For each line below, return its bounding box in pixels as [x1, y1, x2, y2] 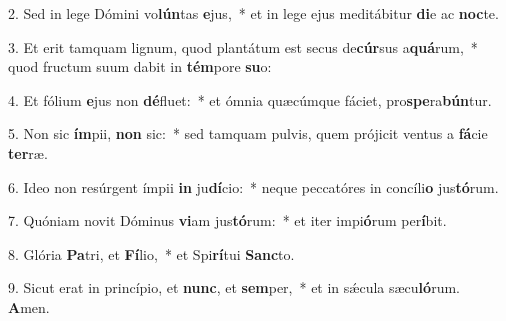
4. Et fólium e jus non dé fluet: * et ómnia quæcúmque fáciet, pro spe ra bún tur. [8, 89, 492, 110]
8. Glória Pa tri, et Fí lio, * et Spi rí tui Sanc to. [8, 243, 295, 264]
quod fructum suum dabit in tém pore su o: [8, 56, 272, 77]
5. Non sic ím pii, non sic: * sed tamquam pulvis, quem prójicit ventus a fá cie [8, 123, 488, 144]
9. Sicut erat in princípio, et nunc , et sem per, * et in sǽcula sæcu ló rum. [8, 277, 460, 298]
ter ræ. [8, 142, 48, 163]
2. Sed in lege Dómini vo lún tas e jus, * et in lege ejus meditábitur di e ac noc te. [8, 3, 499, 23]
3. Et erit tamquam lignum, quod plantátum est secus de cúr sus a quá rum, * [8, 36, 478, 57]
